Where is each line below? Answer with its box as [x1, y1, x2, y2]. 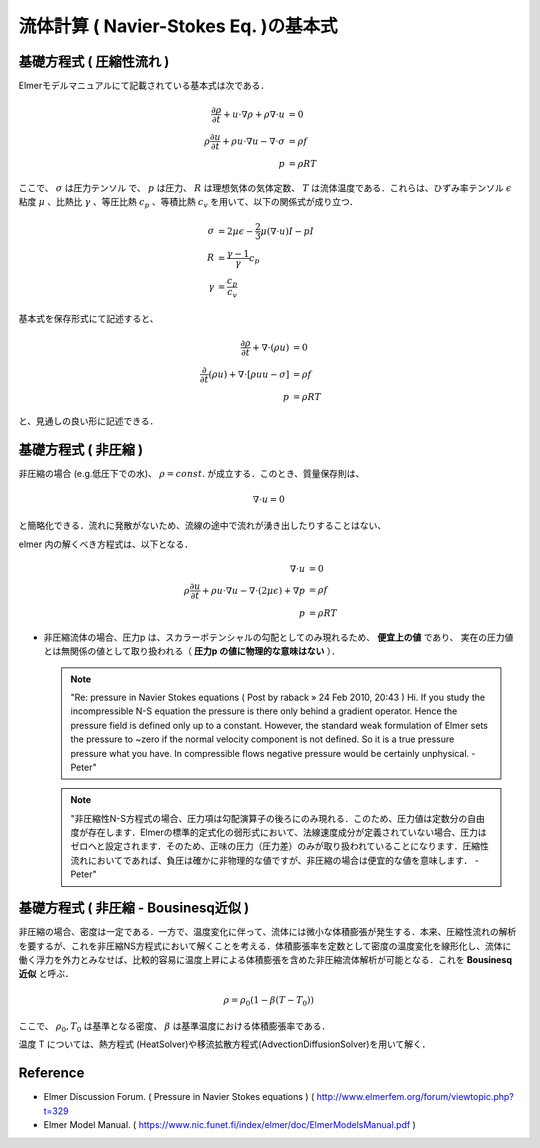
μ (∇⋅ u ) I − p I [260, 225, 315, 237]
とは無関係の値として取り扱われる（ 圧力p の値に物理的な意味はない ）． [43, 645, 340, 657]
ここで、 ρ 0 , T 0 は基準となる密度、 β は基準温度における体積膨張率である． [18, 1020, 331, 1034]
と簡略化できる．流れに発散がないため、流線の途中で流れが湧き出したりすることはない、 [18, 520, 387, 532]
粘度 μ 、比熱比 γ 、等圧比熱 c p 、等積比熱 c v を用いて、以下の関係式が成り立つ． [18, 196, 359, 210]
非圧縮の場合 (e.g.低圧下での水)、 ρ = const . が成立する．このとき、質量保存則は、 [18, 467, 365, 479]
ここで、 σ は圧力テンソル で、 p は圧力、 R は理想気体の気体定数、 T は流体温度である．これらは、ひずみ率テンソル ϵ [18, 182, 512, 194]
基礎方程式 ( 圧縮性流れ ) [18, 53, 170, 70]
